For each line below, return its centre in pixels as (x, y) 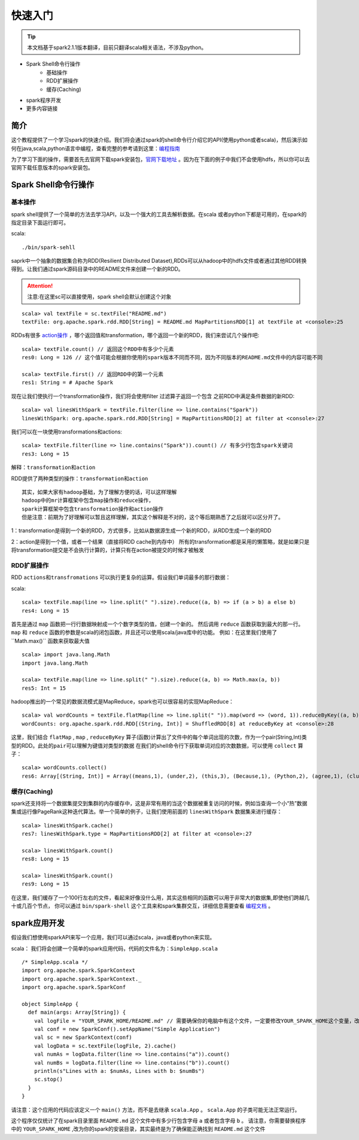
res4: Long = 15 (45, 610)
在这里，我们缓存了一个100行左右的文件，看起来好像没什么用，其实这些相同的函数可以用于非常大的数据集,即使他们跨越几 (160, 898)
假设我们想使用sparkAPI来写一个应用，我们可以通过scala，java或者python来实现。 (113, 938)
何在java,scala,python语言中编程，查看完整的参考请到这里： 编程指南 (96, 148)
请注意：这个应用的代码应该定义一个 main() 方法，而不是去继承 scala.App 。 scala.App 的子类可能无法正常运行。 (156, 1109)
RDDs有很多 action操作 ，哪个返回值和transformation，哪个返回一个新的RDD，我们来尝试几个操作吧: (135, 335)
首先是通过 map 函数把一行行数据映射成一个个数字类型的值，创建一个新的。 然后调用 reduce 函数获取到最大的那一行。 (157, 624)
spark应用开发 (38, 923)
